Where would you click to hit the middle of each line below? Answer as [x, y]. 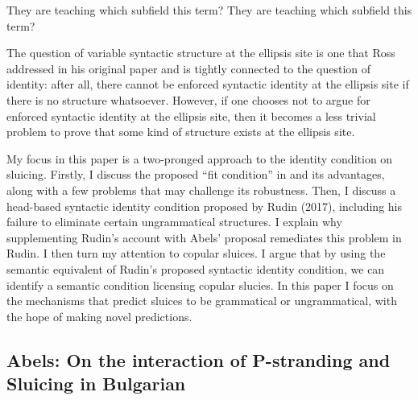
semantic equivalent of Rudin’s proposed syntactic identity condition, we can [196, 268]
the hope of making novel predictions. [99, 316]
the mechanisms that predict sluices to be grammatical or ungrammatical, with [202, 301]
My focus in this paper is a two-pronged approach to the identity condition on [200, 158]
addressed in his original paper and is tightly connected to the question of [189, 68]
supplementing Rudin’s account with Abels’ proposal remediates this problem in [204, 237]
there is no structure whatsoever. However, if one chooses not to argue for [188, 99]
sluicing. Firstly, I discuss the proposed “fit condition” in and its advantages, [196, 174]
